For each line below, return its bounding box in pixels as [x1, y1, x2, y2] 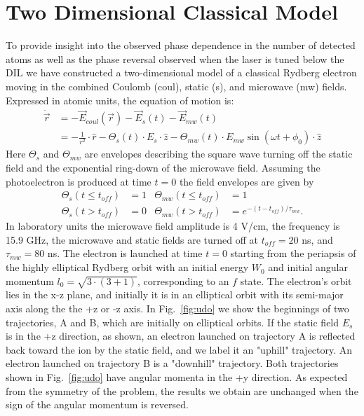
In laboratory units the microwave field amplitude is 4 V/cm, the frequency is [6, 219, 340, 233]
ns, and [302, 232, 333, 247]
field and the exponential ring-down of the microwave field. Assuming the [6, 160, 321, 174]
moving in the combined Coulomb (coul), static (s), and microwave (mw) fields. [6, 78, 347, 93]
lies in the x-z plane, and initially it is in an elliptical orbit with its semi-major [6, 287, 344, 302]
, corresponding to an [137, 273, 229, 288]
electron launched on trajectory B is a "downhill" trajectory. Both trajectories [6, 356, 339, 370]
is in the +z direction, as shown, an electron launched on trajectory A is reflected [6, 328, 356, 343]
